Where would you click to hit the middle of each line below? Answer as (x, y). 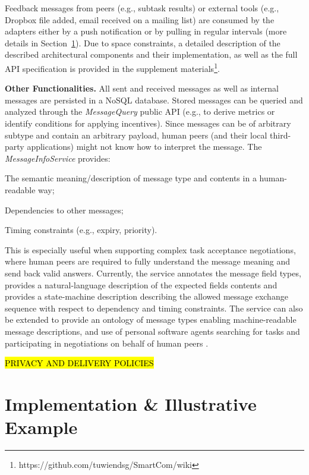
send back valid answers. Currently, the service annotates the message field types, (153, 273)
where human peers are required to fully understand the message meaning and (148, 261)
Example (41, 427)
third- (280, 135)
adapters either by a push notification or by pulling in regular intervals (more (146, 31)
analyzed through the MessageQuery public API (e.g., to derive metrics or (140, 111)
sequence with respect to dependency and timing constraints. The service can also (154, 308)
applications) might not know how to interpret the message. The (144, 147)
